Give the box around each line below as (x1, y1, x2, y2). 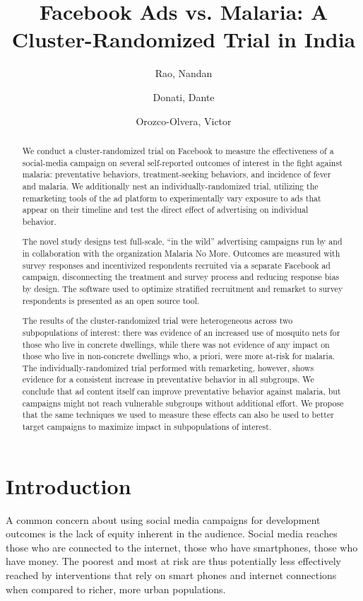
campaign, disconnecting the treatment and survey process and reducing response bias (22, 271, 340, 283)
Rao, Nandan (155, 66, 213, 81)
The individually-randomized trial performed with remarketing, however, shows (22, 361, 314, 373)
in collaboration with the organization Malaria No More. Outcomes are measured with (22, 247, 340, 259)
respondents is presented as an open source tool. (22, 294, 200, 306)
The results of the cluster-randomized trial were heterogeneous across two (22, 315, 293, 327)
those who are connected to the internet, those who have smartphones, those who (6, 539, 358, 554)
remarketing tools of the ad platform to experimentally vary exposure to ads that (22, 192, 321, 204)
